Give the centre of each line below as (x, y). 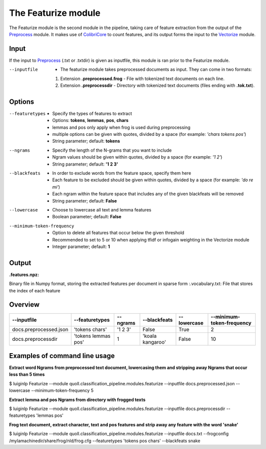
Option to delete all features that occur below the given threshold (118, 233)
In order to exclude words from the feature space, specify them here (122, 173)
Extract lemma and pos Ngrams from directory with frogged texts (77, 400)
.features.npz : (24, 275)
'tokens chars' (90, 329)
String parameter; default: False (85, 201)
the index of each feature (35, 290)
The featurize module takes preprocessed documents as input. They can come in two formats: (156, 70)
